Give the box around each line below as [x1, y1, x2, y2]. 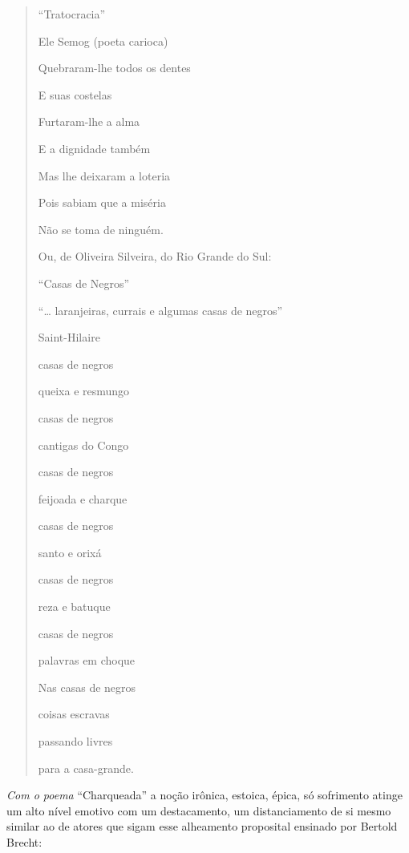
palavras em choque [38, 652, 136, 669]
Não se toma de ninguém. [38, 220, 164, 237]
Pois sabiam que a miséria [38, 194, 166, 211]
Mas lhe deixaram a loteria [38, 167, 171, 184]
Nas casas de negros [38, 678, 136, 695]
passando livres [38, 733, 113, 750]
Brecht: [6, 834, 43, 850]
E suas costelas [38, 86, 112, 103]
